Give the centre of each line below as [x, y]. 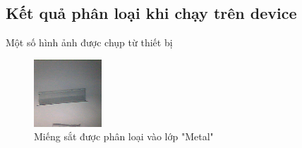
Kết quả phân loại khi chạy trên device [151, 13]
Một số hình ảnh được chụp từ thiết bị [89, 42]
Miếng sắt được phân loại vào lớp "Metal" [124, 136]
